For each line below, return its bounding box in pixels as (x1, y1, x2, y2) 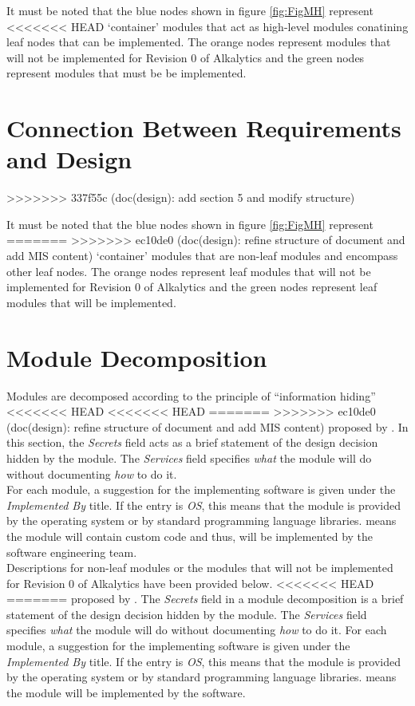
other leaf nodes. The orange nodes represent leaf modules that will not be (6, 262, 371, 279)
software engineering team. (6, 543, 137, 560)
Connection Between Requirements (6, 112, 401, 144)
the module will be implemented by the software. (6, 684, 246, 700)
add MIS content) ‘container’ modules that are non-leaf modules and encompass (6, 247, 398, 264)
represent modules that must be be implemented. (6, 65, 247, 81)
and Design (6, 143, 132, 176)
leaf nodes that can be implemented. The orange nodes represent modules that (6, 34, 391, 50)
